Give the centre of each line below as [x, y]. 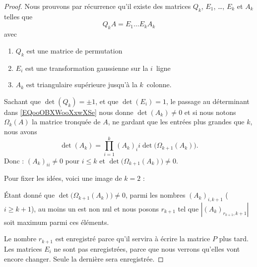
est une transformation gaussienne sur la [87, 68]
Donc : [14, 160]
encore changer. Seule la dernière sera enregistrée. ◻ [84, 258]
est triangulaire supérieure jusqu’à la [82, 84]
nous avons [21, 131]
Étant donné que [30, 195]
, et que [107, 101]
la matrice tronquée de [66, 122]
